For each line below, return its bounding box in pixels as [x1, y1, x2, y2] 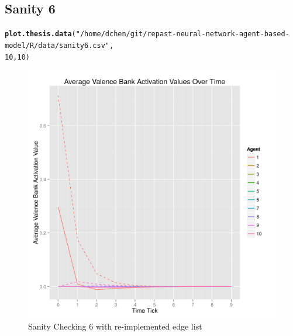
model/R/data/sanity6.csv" [5, 41, 109, 50]
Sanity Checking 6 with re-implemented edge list [28, 320, 202, 332]
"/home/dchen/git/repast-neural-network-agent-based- [75, 30, 289, 39]
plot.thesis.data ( [5, 30, 76, 39]
